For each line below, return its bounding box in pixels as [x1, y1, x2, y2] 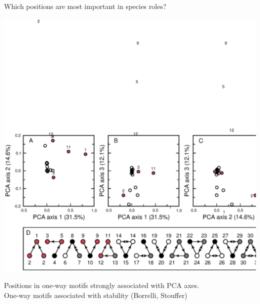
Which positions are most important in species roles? [4, 1, 166, 11]
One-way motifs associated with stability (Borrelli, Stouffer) [4, 289, 187, 300]
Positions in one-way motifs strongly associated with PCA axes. [4, 280, 199, 290]
